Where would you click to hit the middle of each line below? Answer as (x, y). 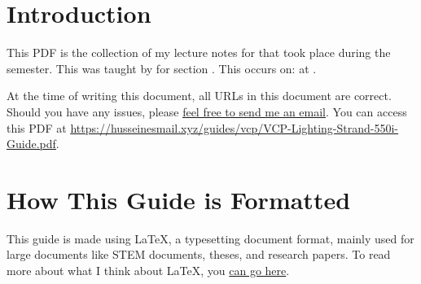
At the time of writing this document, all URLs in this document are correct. (199, 96)
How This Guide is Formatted (179, 199)
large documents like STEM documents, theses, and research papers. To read (199, 254)
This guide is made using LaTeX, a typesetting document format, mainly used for (210, 238)
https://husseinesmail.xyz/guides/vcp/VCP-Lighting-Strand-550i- (235, 127)
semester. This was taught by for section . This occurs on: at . (162, 68)
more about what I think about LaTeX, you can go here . (148, 270)
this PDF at (37, 127)
